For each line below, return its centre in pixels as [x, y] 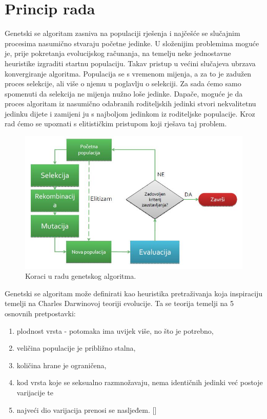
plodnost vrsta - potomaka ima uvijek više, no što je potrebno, [115, 330]
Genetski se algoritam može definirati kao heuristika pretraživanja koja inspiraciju [134, 293]
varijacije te [35, 393]
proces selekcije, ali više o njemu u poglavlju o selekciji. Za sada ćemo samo [123, 83]
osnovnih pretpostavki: [40, 313]
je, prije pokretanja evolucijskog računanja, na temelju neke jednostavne [118, 53]
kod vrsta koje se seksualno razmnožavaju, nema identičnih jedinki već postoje [140, 382]
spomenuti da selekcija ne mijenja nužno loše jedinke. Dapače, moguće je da [124, 93]
